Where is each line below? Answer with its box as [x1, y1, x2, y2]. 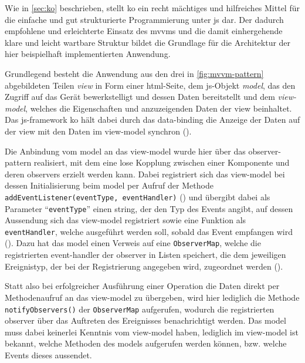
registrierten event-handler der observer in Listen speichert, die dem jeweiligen [5, 248, 286, 261]
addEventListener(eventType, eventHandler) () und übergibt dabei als [5, 190, 270, 203]
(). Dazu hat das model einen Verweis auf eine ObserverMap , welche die [5, 237, 261, 249]
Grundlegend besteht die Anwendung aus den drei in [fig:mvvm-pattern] [5, 67, 264, 79]
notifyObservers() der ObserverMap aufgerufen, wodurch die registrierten [5, 302, 274, 315]
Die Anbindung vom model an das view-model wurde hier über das [5, 144, 246, 157]
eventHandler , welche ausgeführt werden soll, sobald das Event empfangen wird [5, 225, 293, 237]
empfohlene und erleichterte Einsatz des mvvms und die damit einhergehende [5, 25, 283, 37]
